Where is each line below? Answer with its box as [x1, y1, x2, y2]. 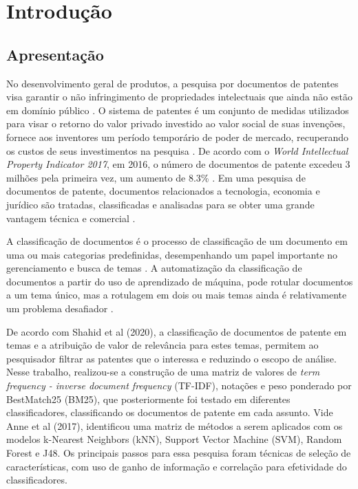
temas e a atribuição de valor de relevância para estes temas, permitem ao [6, 338, 319, 352]
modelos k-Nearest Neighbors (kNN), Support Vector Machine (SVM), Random [6, 432, 342, 446]
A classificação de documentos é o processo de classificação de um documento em [6, 234, 348, 248]
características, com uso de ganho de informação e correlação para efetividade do [6, 459, 347, 473]
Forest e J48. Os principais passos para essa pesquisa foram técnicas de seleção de [6, 446, 351, 460]
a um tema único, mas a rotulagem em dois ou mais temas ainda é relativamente [6, 287, 347, 302]
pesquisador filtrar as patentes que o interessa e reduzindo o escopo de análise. [6, 351, 337, 365]
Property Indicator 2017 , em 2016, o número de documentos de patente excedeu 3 [6, 157, 350, 171]
